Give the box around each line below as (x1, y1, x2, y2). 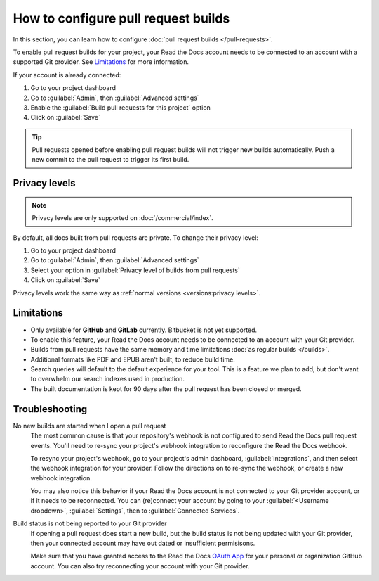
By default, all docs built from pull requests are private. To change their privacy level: (13, 233, 259, 242)
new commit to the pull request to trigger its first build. (32, 155, 189, 164)
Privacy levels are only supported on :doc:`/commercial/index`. (32, 214, 213, 222)
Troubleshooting (13, 403, 88, 415)
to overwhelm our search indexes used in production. (30, 375, 185, 383)
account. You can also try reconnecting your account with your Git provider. (30, 561, 250, 570)
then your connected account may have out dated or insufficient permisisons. (30, 539, 255, 548)
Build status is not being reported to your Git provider (13, 519, 168, 528)
